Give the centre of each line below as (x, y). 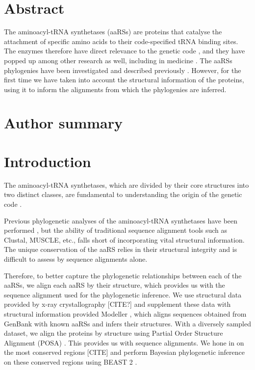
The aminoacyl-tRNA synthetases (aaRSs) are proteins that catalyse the (113, 32)
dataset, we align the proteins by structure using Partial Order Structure (114, 333)
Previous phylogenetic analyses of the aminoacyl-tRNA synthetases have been (121, 220)
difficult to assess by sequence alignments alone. (76, 259)
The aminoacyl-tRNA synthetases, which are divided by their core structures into (127, 185)
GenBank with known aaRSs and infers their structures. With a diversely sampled (127, 323)
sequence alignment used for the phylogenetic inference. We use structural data (123, 294)
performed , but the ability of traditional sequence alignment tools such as (116, 230)
